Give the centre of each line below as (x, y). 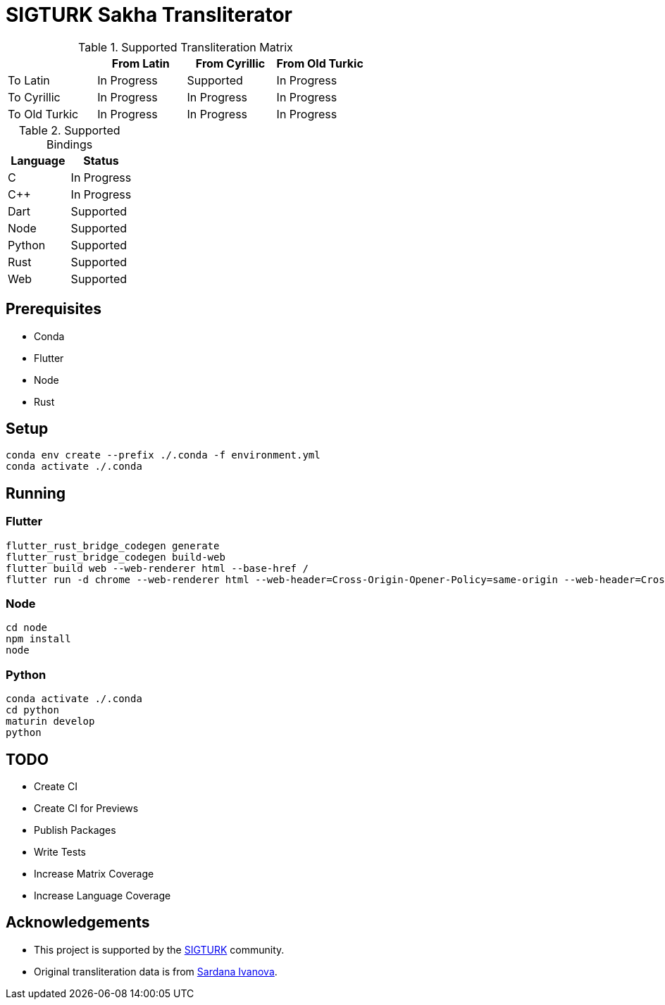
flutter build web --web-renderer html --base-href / (157, 568)
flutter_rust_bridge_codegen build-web (116, 557)
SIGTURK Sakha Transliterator (149, 15)
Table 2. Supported (69, 130)
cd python (32, 710)
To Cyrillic (34, 97)
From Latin (141, 63)
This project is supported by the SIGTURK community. (159, 949)
